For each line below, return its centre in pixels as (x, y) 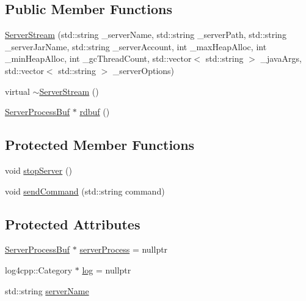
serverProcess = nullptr (124, 249)
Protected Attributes (73, 224)
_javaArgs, (281, 58)
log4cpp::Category (39, 269)
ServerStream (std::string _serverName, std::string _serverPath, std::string (146, 35)
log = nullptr (107, 269)
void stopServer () (38, 170)
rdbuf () (95, 112)
